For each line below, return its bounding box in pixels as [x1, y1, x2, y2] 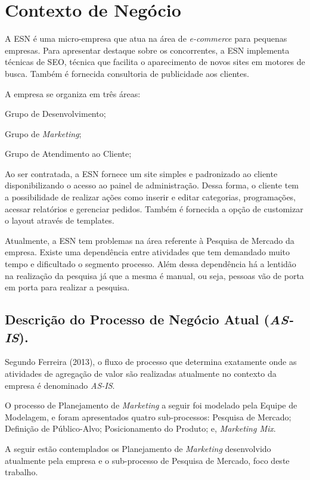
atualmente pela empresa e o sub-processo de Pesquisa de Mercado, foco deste [5, 454, 290, 466]
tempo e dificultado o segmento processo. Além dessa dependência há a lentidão [5, 258, 296, 270]
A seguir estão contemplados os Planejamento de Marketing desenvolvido [5, 442, 271, 454]
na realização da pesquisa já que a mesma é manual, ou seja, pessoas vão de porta [5, 269, 304, 281]
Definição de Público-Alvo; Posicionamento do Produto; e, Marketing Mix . [5, 422, 276, 435]
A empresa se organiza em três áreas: [5, 87, 141, 100]
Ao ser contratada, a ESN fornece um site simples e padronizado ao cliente [5, 167, 278, 179]
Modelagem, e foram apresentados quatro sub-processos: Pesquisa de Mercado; [5, 410, 292, 423]
